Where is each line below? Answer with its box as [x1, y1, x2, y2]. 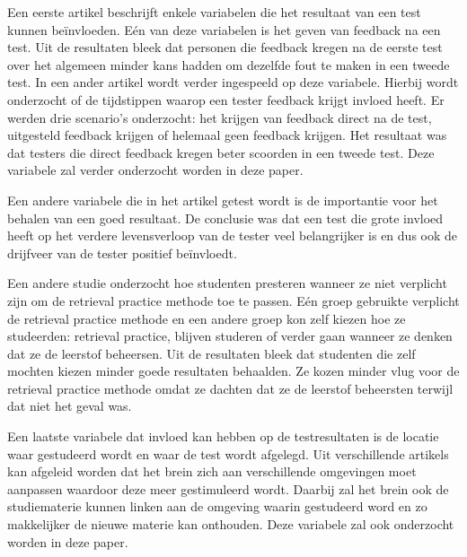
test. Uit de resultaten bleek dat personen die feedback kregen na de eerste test [7, 38, 443, 57]
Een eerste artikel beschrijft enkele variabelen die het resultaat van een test [7, 3, 421, 21]
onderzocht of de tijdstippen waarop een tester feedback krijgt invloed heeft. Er [7, 90, 445, 109]
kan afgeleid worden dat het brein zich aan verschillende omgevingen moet [7, 462, 417, 481]
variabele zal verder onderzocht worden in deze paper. [7, 161, 304, 179]
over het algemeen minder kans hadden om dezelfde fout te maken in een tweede [7, 55, 450, 74]
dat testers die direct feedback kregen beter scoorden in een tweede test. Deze [7, 143, 435, 161]
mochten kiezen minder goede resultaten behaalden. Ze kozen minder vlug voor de [7, 361, 460, 380]
